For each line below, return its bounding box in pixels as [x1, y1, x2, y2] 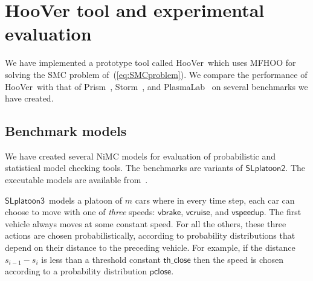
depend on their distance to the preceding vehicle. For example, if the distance [5, 241, 295, 254]
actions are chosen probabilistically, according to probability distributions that [5, 229, 295, 242]
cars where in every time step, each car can [135, 193, 295, 206]
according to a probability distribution [5, 265, 147, 277]
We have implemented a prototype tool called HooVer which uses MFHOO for [5, 56, 296, 69]
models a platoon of [49, 193, 123, 206]
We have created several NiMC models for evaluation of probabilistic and [5, 149, 276, 162]
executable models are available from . [5, 173, 148, 186]
